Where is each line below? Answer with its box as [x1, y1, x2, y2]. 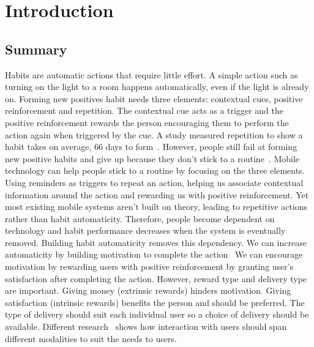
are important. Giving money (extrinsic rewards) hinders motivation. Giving [5, 284, 291, 297]
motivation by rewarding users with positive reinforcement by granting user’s [5, 260, 294, 273]
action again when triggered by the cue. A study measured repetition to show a [5, 128, 303, 141]
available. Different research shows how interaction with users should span [5, 320, 287, 333]
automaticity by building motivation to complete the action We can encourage [5, 248, 303, 261]
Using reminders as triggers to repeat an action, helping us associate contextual [5, 176, 304, 188]
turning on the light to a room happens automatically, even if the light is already [5, 80, 309, 93]
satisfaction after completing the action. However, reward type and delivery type [5, 272, 307, 285]
